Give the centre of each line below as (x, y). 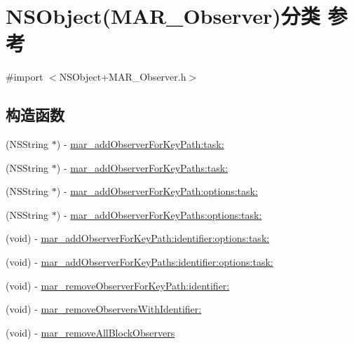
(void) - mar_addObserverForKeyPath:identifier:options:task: (138, 238)
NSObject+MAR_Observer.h (123, 77)
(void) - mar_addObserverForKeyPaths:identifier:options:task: (139, 262)
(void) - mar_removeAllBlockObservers (90, 332)
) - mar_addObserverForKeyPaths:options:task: (159, 214)
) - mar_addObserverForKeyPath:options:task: (157, 191)
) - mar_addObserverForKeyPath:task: (140, 144)
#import (25, 77)
